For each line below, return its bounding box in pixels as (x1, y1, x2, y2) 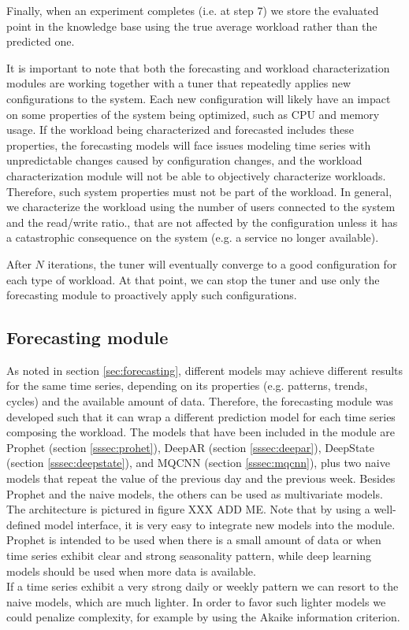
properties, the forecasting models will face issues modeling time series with (6, 136, 371, 153)
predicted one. (6, 33, 75, 50)
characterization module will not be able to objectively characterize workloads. (6, 167, 386, 183)
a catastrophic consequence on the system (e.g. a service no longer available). (6, 229, 379, 246)
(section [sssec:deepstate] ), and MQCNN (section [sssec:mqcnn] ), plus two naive (6, 454, 390, 471)
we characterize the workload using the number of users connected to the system (6, 198, 396, 215)
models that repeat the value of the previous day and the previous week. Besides (6, 470, 396, 487)
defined (6, 516, 41, 532)
